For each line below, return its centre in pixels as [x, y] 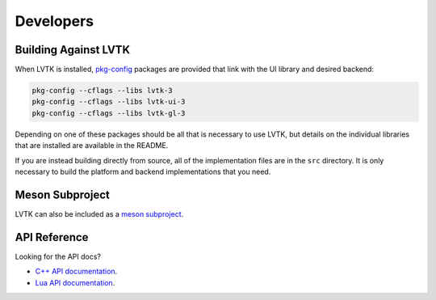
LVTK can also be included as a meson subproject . [99, 213]
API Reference [52, 237]
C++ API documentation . [76, 272]
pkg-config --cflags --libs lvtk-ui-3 [109, 102]
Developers [55, 21]
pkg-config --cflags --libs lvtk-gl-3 [109, 113]
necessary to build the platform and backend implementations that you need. [143, 171]
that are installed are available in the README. [92, 146]
